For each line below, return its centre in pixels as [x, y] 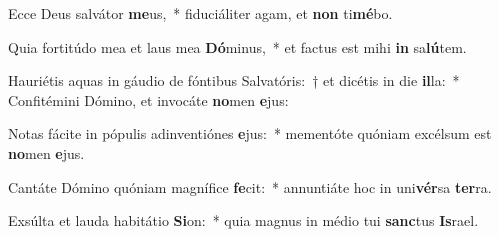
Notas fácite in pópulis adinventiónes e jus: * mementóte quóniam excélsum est [250, 133]
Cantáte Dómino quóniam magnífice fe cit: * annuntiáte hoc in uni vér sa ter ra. [250, 186]
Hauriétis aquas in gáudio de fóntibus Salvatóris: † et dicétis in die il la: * [234, 80]
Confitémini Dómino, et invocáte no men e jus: [148, 99]
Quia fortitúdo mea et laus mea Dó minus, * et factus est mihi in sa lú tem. [237, 46]
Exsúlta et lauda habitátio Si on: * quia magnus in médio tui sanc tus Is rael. [243, 220]
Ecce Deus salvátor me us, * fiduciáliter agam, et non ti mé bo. [200, 13]
